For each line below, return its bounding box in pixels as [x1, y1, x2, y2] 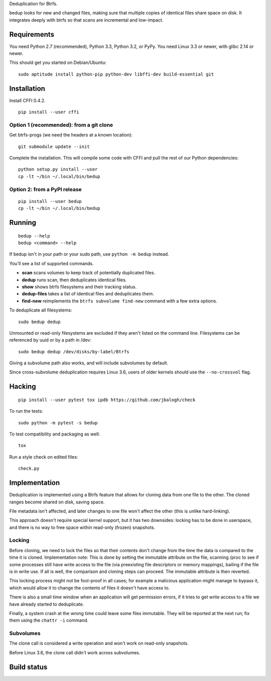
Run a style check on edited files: [9, 453, 78, 460]
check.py [18, 466, 40, 472]
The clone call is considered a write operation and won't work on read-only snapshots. [9, 640, 189, 646]
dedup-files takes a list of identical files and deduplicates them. [22, 291, 154, 297]
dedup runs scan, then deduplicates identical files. [22, 277, 127, 283]
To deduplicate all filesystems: [9, 307, 72, 313]
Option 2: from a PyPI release [9, 186, 82, 193]
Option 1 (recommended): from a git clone [9, 121, 113, 128]
